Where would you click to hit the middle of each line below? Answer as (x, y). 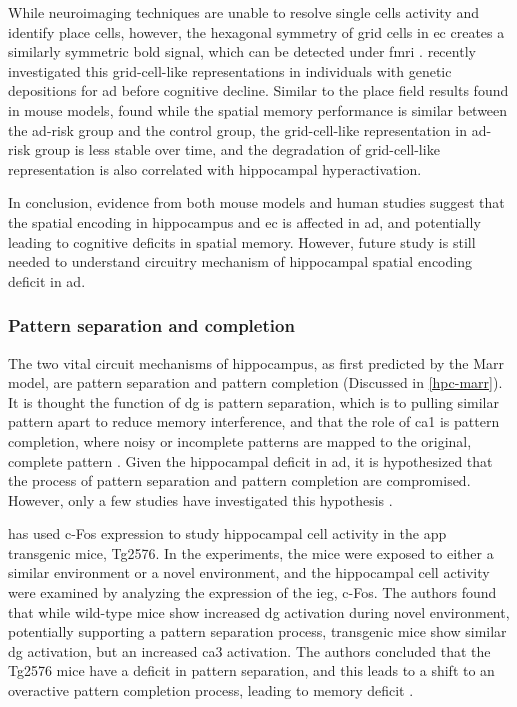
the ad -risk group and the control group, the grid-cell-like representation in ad (247, 129)
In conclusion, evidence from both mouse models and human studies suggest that (256, 202)
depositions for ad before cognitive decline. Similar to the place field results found (258, 90)
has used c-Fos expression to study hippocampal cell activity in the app (227, 533)
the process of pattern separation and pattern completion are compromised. (239, 480)
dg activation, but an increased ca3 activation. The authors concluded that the (249, 650)
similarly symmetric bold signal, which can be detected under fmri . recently (242, 51)
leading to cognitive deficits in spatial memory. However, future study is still (242, 241)
